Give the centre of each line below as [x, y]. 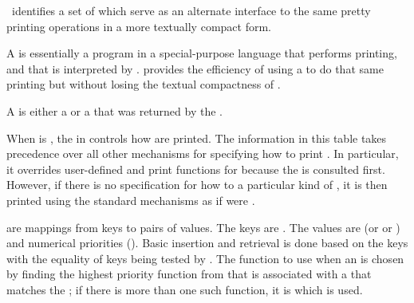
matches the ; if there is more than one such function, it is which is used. [185, 289]
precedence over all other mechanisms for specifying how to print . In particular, [203, 153]
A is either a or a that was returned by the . [114, 110]
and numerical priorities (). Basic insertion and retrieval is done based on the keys [207, 243]
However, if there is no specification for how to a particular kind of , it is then [197, 185]
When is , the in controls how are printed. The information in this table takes [197, 138]
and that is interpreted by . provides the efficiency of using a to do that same [195, 68]
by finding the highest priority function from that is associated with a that [189, 274]
